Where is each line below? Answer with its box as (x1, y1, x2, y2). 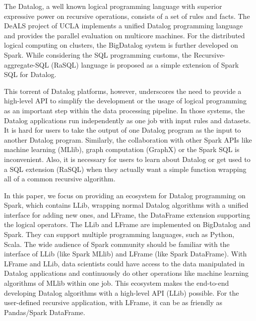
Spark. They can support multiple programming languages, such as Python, (4, 229, 235, 240)
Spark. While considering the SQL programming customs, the (4, 49, 192, 60)
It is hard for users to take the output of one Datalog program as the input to (4, 125, 241, 135)
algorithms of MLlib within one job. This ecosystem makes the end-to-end (4, 278, 229, 288)
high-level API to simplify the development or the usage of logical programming (4, 95, 247, 106)
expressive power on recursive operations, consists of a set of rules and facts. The (4, 10, 250, 21)
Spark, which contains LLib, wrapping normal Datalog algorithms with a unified (4, 200, 249, 210)
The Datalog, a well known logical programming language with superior (4, 1, 222, 11)
